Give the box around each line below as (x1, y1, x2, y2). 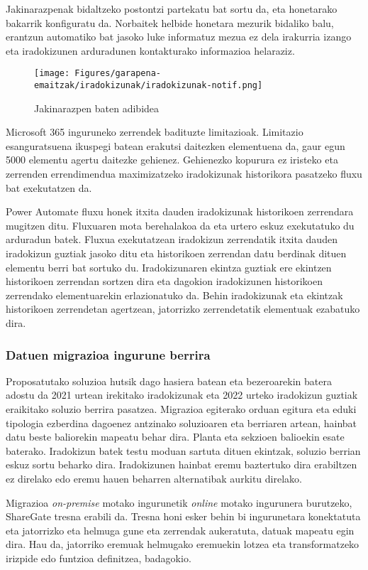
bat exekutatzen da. (6, 180, 92, 195)
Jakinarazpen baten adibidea (34, 100, 160, 115)
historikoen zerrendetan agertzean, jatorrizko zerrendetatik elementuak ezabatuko (6, 301, 360, 316)
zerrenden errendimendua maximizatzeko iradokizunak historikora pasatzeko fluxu (6, 166, 362, 181)
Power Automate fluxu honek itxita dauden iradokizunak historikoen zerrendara (6, 204, 354, 219)
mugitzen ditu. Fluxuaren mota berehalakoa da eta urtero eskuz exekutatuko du (6, 217, 355, 232)
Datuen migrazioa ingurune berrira (6, 345, 211, 363)
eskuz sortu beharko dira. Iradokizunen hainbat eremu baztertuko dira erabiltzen (6, 457, 357, 472)
